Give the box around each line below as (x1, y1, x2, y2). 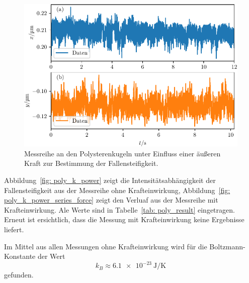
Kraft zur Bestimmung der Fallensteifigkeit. (24, 158, 158, 168)
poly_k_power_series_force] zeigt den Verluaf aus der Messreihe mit (4, 195, 218, 205)
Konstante (4, 251, 36, 261)
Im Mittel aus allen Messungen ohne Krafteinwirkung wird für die (4, 241, 207, 251)
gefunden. (4, 269, 34, 280)
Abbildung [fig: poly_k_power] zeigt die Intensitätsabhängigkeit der (4, 174, 216, 185)
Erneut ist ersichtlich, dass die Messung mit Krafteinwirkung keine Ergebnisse (4, 214, 244, 225)
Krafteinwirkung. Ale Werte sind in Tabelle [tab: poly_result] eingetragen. (4, 204, 235, 215)
